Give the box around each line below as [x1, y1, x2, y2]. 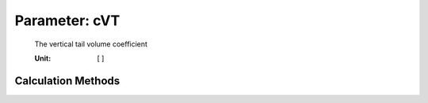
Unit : [34, 53, 52, 63]
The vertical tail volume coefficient [34, 39, 148, 49]
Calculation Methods [14, 74, 120, 87]
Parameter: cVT [14, 12, 120, 29]
